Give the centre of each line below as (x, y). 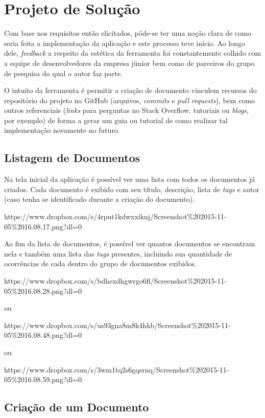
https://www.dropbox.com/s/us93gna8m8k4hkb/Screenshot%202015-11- (117, 325)
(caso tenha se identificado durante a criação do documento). (99, 199)
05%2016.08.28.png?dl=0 (43, 291)
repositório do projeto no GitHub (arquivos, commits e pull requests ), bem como (130, 100)
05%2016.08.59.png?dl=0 (43, 379)
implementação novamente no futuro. (62, 130)
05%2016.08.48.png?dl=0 (43, 335)
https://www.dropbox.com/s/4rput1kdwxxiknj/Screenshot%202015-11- (115, 216)
